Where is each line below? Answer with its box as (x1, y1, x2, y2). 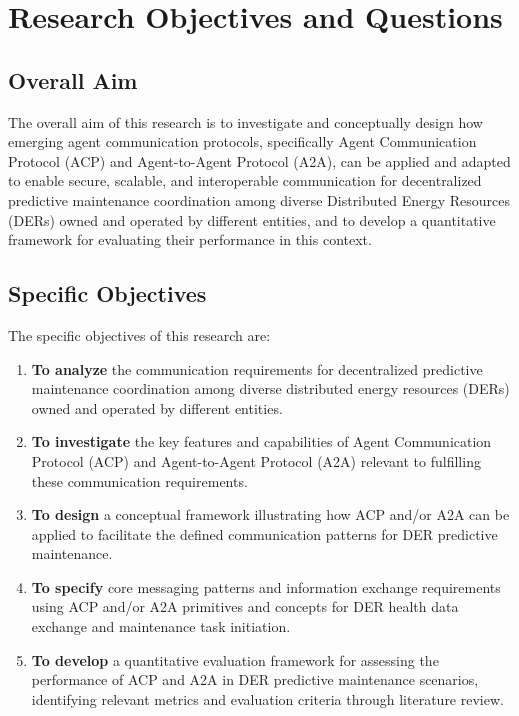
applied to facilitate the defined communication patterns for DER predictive (31, 523, 498, 544)
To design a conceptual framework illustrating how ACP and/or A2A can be (31, 504, 510, 525)
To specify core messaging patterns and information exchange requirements (31, 576, 501, 597)
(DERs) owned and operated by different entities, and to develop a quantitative (8, 209, 496, 230)
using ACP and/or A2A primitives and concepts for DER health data (31, 596, 459, 617)
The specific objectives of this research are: (8, 324, 271, 345)
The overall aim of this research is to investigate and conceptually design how (8, 111, 483, 132)
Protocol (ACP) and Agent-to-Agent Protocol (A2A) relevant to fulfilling (31, 450, 481, 471)
